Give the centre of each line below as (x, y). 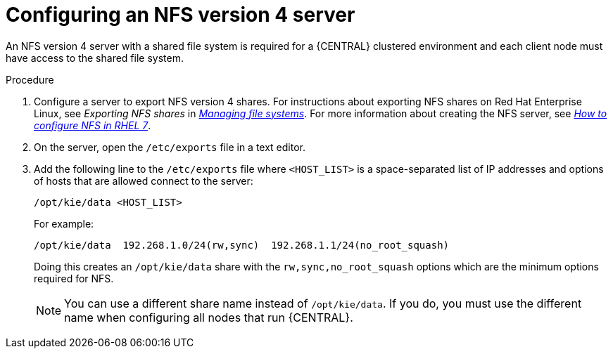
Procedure (30, 79)
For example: (64, 223)
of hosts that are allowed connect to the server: (144, 181)
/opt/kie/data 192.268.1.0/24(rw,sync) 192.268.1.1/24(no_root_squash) (242, 245)
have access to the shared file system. (95, 58)
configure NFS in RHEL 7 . (93, 125)
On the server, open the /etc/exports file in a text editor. (170, 147)
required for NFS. (74, 278)
